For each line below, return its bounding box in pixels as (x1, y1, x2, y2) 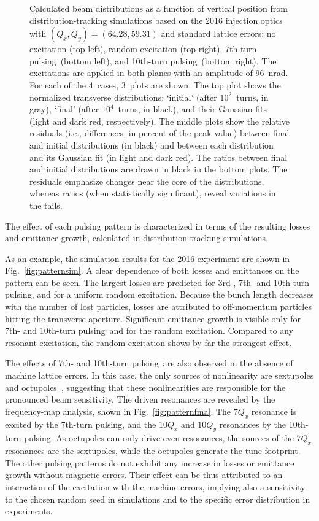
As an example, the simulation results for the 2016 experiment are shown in (5, 252, 290, 264)
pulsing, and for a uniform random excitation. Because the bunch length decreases (5, 288, 314, 301)
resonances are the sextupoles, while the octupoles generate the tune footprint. (5, 444, 301, 457)
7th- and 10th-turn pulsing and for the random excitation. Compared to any (5, 324, 294, 337)
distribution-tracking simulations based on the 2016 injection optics (29, 14, 283, 26)
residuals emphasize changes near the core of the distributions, (29, 174, 264, 187)
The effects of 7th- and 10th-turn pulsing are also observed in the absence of (5, 357, 293, 369)
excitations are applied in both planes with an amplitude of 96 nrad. (29, 66, 288, 79)
